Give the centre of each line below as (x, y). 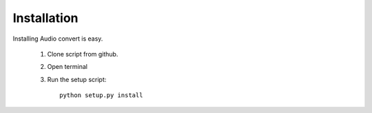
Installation (45, 18)
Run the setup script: (77, 79)
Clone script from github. (83, 54)
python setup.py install (101, 95)
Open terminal (67, 67)
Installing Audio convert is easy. (58, 39)
